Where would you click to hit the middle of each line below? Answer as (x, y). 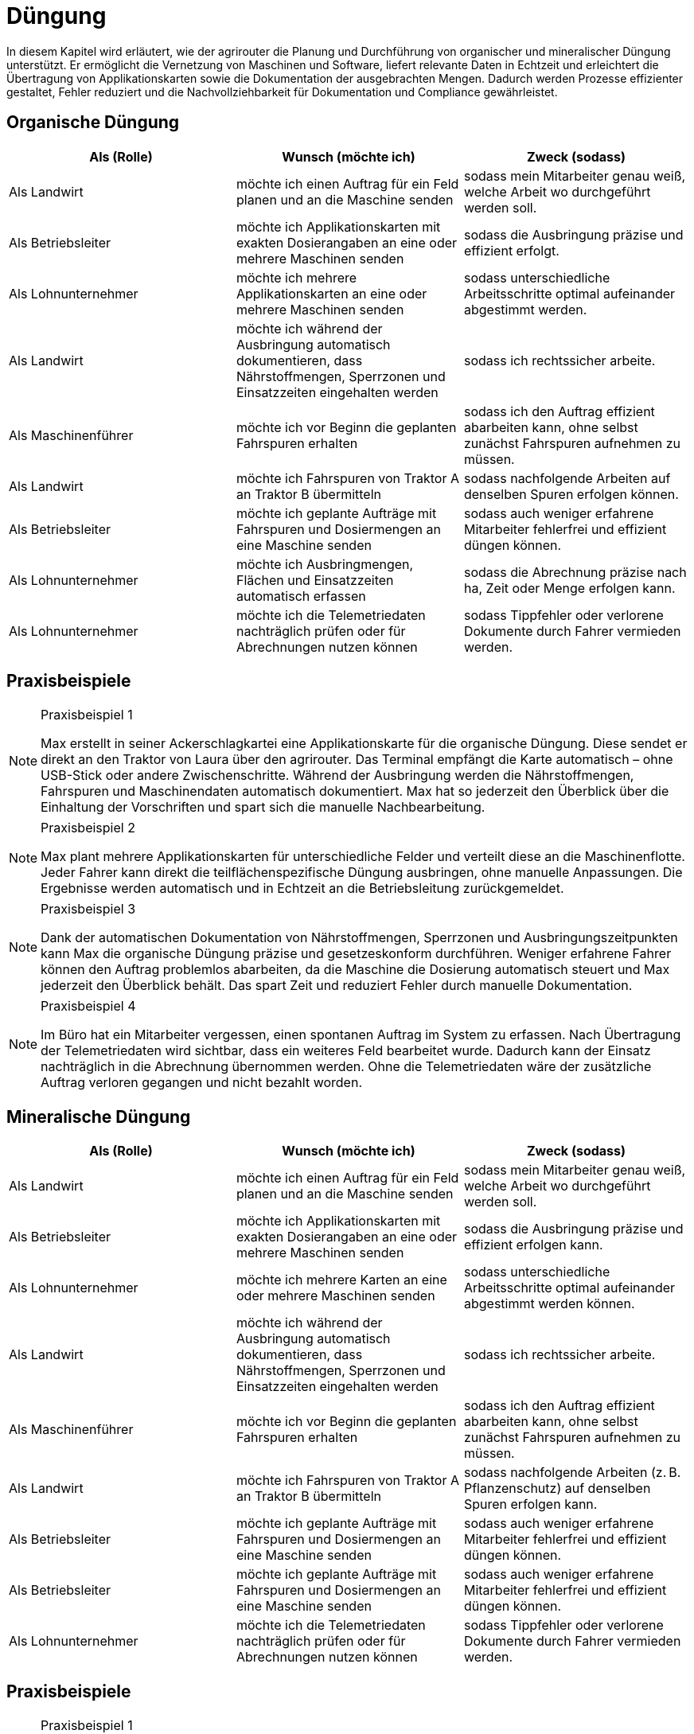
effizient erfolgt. (511, 250)
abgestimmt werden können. (549, 1304)
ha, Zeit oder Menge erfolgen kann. (569, 588)
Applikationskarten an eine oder (331, 293)
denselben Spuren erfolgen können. (571, 494)
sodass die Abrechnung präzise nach (575, 572)
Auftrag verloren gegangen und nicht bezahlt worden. (201, 1083)
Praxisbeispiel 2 (88, 828)
